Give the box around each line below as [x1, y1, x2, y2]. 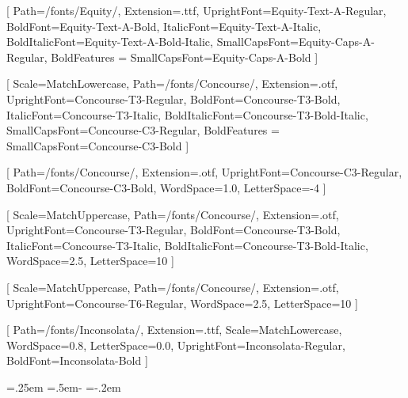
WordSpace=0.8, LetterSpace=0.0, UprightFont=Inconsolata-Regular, [6, 336, 345, 353]
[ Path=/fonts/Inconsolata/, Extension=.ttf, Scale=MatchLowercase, [6, 321, 342, 338]
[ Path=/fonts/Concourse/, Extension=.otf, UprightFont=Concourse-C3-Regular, [6, 164, 402, 180]
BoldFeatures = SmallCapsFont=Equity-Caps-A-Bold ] [51, 48, 318, 65]
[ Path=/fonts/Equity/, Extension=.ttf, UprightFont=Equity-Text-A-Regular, [6, 2, 387, 18]
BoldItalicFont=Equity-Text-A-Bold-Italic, [6, 33, 213, 50]
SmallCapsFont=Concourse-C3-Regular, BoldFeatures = [6, 122, 280, 138]
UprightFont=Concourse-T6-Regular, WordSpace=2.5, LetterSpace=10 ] [6, 294, 358, 311]
